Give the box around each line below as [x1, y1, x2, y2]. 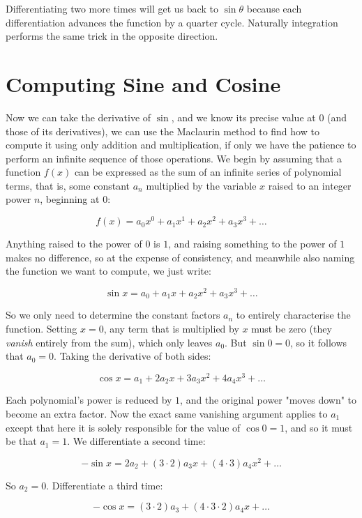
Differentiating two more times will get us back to [6, 1, 218, 15]
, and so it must [285, 420, 353, 434]
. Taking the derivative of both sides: [54, 349, 211, 363]
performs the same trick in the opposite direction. [6, 29, 218, 43]
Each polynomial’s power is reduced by [6, 393, 172, 407]
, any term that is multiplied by [103, 321, 239, 336]
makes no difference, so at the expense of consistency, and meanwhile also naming [6, 250, 355, 264]
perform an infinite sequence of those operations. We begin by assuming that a [6, 151, 342, 165]
